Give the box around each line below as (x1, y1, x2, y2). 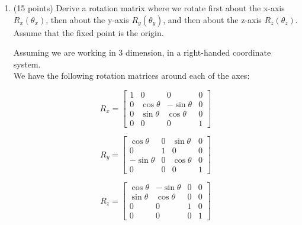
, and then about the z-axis (163, 13, 262, 25)
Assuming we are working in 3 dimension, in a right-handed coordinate (13, 46, 271, 59)
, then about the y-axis (46, 13, 129, 25)
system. (13, 57, 41, 70)
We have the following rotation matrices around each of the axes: (13, 69, 250, 82)
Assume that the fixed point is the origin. (13, 26, 164, 38)
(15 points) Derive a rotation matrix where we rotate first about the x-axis (13, 2, 285, 14)
